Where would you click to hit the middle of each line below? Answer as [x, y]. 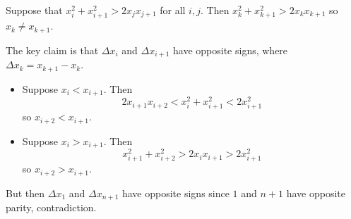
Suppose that [34, 10]
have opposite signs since [175, 193]
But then [25, 193]
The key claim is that [52, 50]
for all [173, 10]
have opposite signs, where [231, 50]
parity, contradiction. [51, 207]
